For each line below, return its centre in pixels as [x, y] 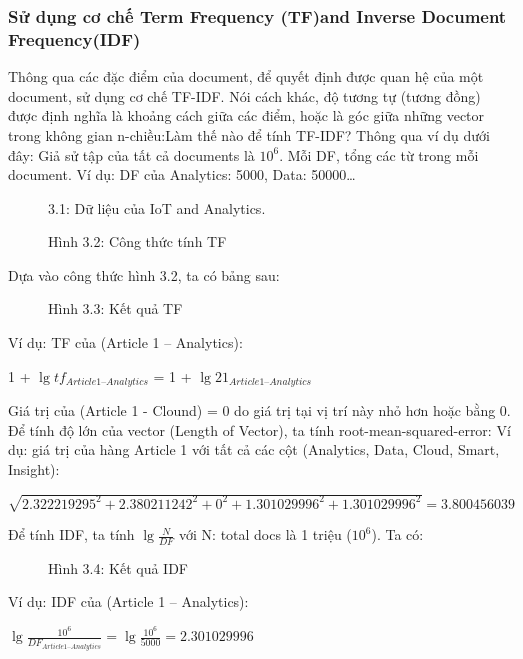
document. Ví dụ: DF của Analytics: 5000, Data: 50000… [182, 174]
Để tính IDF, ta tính [71, 534]
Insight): [34, 468]
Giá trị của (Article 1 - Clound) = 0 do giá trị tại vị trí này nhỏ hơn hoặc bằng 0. [259, 410]
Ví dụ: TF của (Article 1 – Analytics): [125, 342]
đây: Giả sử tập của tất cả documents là [131, 154]
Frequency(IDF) [74, 38]
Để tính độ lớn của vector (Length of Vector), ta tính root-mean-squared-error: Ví [259, 429]
